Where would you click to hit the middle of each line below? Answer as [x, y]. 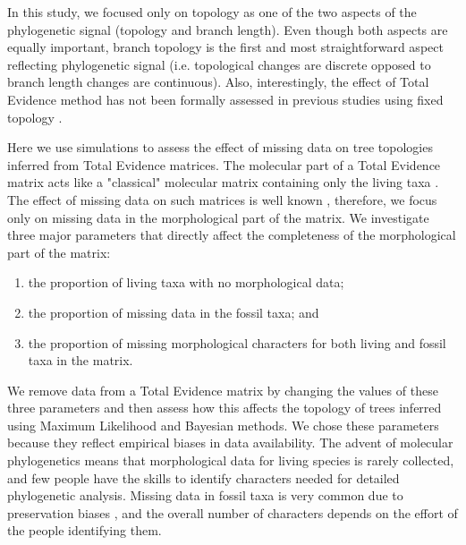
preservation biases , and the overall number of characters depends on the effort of [233, 512]
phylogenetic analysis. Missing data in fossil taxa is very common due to [205, 495]
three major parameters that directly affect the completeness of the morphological [232, 235]
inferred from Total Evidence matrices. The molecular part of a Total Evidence [224, 164]
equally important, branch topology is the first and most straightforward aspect [225, 47]
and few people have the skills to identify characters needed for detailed [203, 477]
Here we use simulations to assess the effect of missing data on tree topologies [220, 147]
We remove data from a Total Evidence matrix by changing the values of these [223, 390]
